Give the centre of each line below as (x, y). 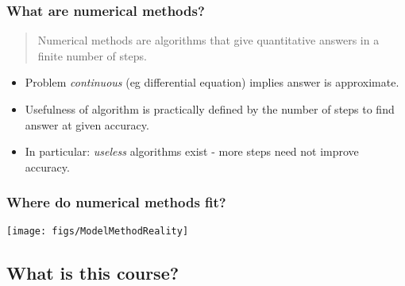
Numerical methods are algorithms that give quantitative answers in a (208, 40)
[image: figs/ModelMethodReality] (98, 231)
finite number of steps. (92, 55)
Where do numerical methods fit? (116, 202)
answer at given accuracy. (87, 124)
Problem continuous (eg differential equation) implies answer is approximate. (212, 82)
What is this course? (93, 272)
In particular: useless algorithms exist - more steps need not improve (192, 151)
